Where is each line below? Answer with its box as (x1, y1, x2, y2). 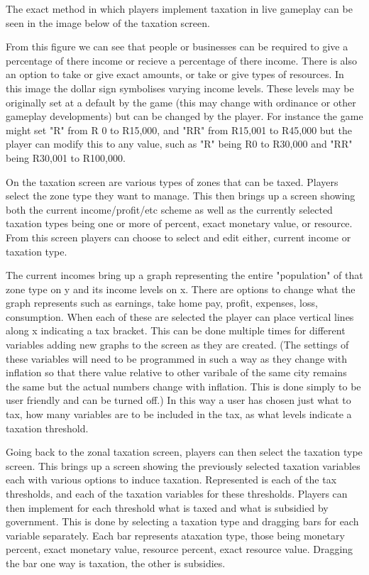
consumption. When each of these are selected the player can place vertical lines (6, 309, 354, 324)
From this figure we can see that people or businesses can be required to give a (6, 39, 348, 54)
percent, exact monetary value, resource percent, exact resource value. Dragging (6, 542, 353, 557)
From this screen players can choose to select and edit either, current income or (6, 229, 351, 244)
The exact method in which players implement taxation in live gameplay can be (6, 1, 353, 16)
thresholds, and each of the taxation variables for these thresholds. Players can (6, 486, 348, 500)
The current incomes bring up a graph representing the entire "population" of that (6, 268, 363, 283)
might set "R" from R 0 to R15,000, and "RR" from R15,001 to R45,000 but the (6, 122, 352, 137)
